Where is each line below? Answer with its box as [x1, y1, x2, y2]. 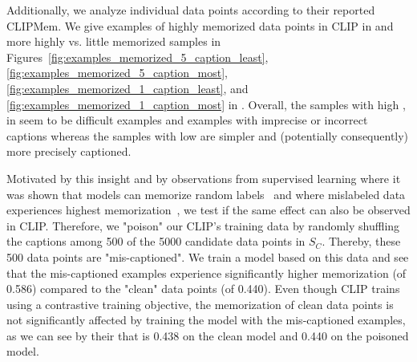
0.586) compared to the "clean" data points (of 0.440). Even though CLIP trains [6, 280, 400, 297]
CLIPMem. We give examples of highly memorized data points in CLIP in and [6, 17, 394, 34]
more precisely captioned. [6, 143, 132, 160]
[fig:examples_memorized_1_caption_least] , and [6, 79, 249, 96]
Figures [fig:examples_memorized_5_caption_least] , [6, 48, 269, 65]
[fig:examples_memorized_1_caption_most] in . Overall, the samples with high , [6, 96, 406, 112]
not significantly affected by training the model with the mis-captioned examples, [6, 311, 406, 328]
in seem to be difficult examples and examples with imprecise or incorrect [6, 112, 368, 128]
